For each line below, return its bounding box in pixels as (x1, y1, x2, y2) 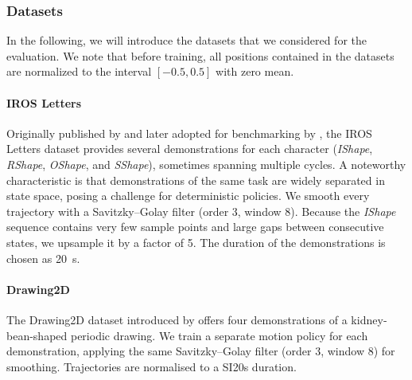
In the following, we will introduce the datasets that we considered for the (6, 32, 367, 49)
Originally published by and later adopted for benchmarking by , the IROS (6, 124, 372, 141)
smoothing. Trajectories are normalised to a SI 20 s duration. (6, 358, 297, 374)
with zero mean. (216, 63, 294, 80)
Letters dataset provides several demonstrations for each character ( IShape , (6, 140, 373, 157)
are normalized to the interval (6, 63, 152, 80)
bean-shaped (6, 327, 68, 343)
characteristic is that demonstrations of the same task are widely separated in (6, 171, 385, 188)
